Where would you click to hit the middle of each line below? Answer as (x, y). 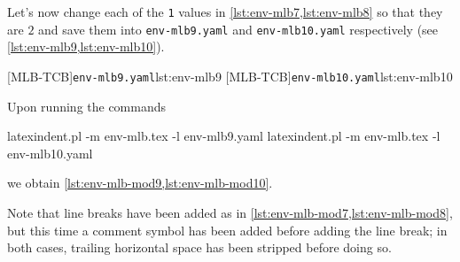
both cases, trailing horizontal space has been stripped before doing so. (199, 247)
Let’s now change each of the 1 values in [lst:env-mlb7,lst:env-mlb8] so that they (225, 12)
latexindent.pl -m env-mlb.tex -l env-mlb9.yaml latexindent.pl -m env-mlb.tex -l (224, 136)
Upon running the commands (87, 106)
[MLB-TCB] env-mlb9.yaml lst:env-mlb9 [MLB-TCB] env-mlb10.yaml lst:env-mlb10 (230, 76)
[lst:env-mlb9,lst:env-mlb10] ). (86, 46)
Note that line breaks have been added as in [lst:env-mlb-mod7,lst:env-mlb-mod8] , (230, 212)
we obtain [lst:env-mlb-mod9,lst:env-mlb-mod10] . (140, 183)
